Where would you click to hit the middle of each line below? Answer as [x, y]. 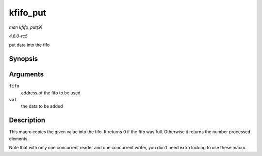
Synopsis [24, 59]
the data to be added [42, 106]
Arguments [26, 75]
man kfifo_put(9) [26, 27]
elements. [19, 139]
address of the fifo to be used [51, 93]
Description [27, 120]
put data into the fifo [29, 45]
